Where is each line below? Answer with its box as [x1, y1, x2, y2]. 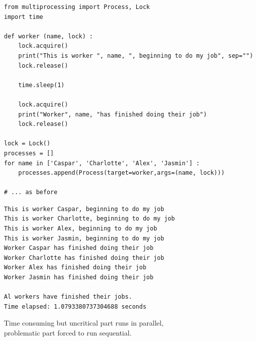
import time [4, 13, 43, 20]
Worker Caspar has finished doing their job [4, 244, 154, 252]
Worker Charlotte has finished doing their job [4, 254, 165, 261]
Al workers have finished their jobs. [4, 293, 132, 301]
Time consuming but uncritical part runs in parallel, [4, 318, 164, 328]
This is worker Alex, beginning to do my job [4, 225, 157, 232]
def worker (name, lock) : [4, 32, 93, 40]
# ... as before [4, 189, 58, 196]
